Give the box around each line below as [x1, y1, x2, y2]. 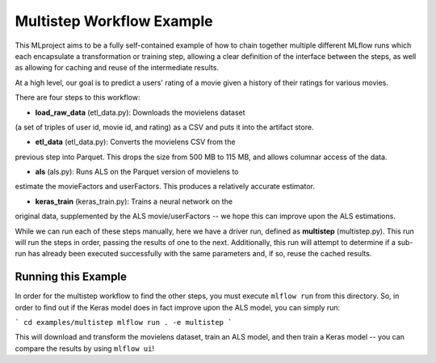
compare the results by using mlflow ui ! [15, 344, 155, 353]
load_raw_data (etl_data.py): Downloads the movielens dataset [35, 108, 245, 117]
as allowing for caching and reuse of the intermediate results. [15, 63, 220, 73]
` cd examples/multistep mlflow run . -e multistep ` [15, 318, 233, 327]
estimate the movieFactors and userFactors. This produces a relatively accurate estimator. [15, 182, 315, 192]
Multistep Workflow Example [15, 12, 213, 30]
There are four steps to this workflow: [15, 93, 140, 103]
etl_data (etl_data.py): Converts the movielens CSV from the [35, 137, 236, 147]
